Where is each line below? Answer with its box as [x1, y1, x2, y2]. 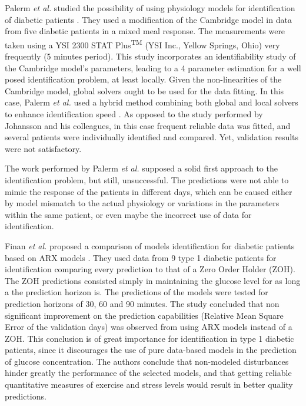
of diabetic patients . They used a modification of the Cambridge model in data [5, 13, 292, 25]
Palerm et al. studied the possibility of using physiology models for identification [5, 2, 295, 14]
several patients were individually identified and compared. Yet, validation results [5, 131, 299, 143]
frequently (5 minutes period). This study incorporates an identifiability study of [5, 50, 296, 62]
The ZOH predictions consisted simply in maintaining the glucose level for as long [5, 274, 301, 286]
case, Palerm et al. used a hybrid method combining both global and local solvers [5, 96, 298, 108]
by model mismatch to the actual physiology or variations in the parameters [5, 197, 280, 209]
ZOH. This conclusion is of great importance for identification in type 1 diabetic [5, 332, 294, 344]
